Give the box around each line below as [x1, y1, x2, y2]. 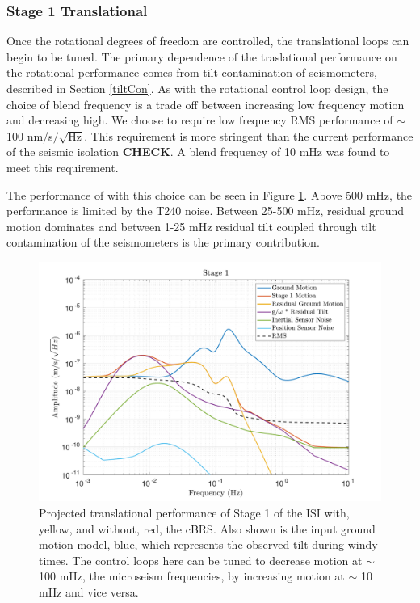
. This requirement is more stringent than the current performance [84, 127, 414, 144]
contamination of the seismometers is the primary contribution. [6, 234, 320, 251]
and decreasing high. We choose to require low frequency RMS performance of [6, 112, 393, 129]
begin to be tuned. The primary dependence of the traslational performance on [6, 48, 397, 65]
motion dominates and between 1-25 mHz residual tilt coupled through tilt [6, 217, 376, 234]
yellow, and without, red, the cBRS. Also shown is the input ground [39, 520, 376, 537]
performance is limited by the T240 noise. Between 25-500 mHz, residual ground [6, 202, 405, 219]
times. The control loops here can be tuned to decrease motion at [39, 551, 363, 568]
